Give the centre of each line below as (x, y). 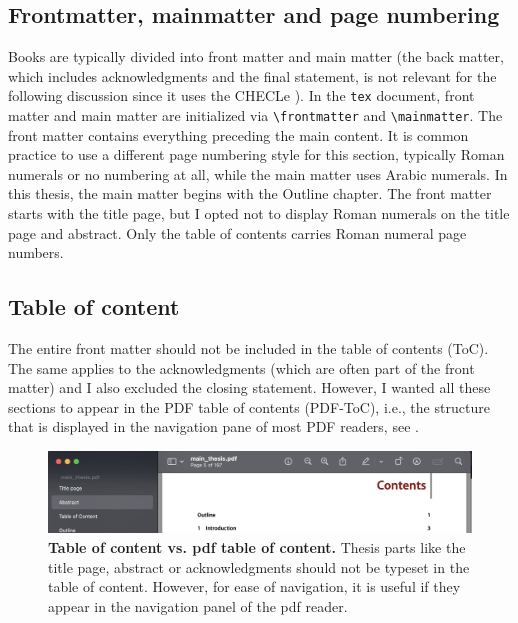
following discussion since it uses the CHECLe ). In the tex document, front (241, 95)
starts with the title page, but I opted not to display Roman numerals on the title (259, 213)
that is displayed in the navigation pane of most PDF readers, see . (213, 426)
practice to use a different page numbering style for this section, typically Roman (256, 154)
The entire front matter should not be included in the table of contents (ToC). (248, 348)
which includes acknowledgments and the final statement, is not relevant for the (252, 75)
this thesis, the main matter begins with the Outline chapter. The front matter (250, 193)
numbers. (36, 252)
